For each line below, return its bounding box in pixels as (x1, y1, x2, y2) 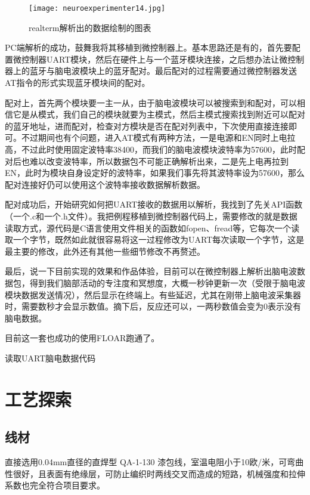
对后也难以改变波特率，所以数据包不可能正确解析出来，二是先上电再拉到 (5, 154, 289, 167)
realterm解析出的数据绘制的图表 (29, 21, 151, 33)
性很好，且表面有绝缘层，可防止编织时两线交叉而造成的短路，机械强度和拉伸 (5, 467, 305, 479)
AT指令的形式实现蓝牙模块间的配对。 (5, 76, 150, 89)
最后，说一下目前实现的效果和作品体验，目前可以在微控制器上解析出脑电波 (5, 265, 297, 277)
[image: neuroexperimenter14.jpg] (29, 4, 166, 13)
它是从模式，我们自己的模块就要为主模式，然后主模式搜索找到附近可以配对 (13, 108, 305, 120)
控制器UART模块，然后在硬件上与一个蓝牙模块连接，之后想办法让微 (21, 52, 288, 65)
